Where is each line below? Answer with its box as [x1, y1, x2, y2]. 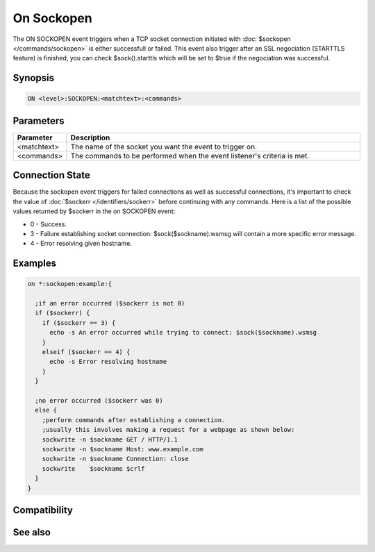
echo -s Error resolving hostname [49, 358, 167, 366]
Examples [12, 258, 57, 269]
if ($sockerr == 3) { [42, 319, 116, 326]
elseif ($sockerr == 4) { [42, 348, 131, 356]
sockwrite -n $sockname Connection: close [42, 455, 189, 463]
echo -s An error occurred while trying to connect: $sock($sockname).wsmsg [49, 328, 317, 337]
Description [70, 133, 110, 142]
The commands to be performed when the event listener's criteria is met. [70, 151, 310, 160]
